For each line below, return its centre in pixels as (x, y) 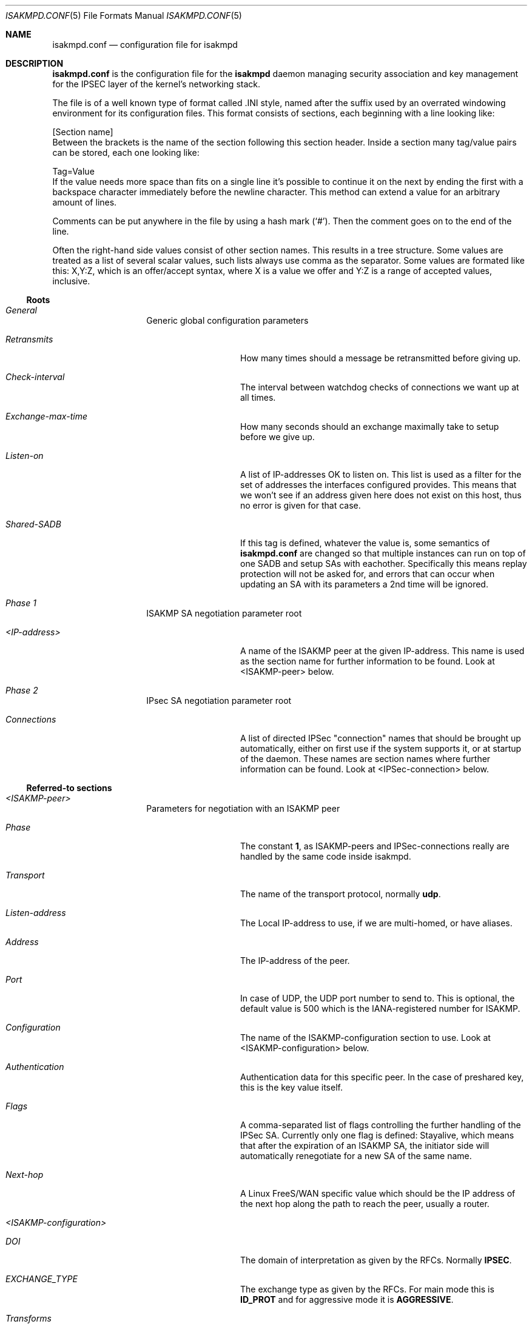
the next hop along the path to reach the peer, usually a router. (365, 1204)
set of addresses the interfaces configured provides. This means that (379, 485)
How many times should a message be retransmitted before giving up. (380, 358)
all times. (258, 397)
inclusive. (71, 281)
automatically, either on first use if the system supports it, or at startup (381, 748)
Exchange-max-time (46, 416)
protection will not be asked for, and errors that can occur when (368, 574)
